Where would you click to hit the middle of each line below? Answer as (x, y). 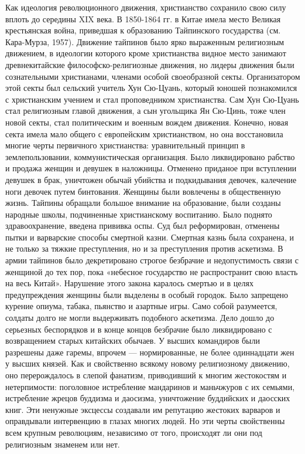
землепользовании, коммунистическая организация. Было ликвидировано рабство (150, 156)
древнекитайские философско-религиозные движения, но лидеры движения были (150, 64)
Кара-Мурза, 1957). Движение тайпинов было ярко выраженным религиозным (145, 41)
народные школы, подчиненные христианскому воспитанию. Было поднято (139, 214)
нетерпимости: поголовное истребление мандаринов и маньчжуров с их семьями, (150, 386)
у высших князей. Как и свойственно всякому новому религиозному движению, (148, 363)
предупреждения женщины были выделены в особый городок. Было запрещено (147, 294)
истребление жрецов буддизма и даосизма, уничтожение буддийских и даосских (148, 398)
